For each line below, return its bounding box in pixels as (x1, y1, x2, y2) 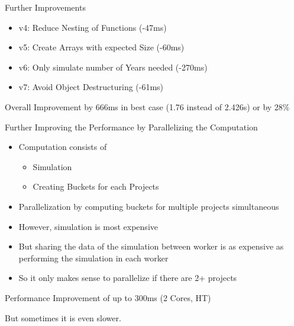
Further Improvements (5, 1, 86, 13)
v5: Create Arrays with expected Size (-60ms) (18, 41, 185, 53)
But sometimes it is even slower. (5, 311, 121, 324)
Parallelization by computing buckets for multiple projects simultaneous (18, 200, 279, 212)
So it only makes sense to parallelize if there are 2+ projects (18, 271, 237, 284)
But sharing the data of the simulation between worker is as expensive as (18, 240, 284, 253)
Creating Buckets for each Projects (33, 180, 159, 193)
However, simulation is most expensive (18, 220, 158, 232)
